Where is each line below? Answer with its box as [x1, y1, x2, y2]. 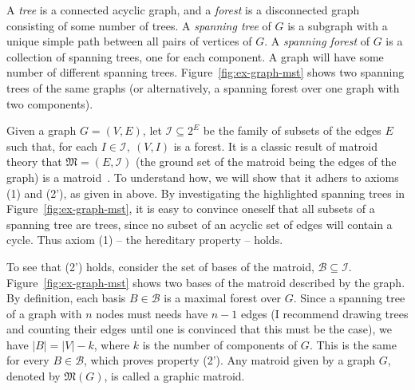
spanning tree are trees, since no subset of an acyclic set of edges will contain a [6, 215, 393, 232]
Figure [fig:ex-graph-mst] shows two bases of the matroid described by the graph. [6, 274, 405, 290]
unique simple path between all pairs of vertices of [6, 33, 252, 49]
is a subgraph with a [287, 17, 388, 33]
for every [6, 352, 49, 368]
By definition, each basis [6, 290, 126, 306]
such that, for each [6, 137, 98, 154]
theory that [6, 153, 62, 170]
